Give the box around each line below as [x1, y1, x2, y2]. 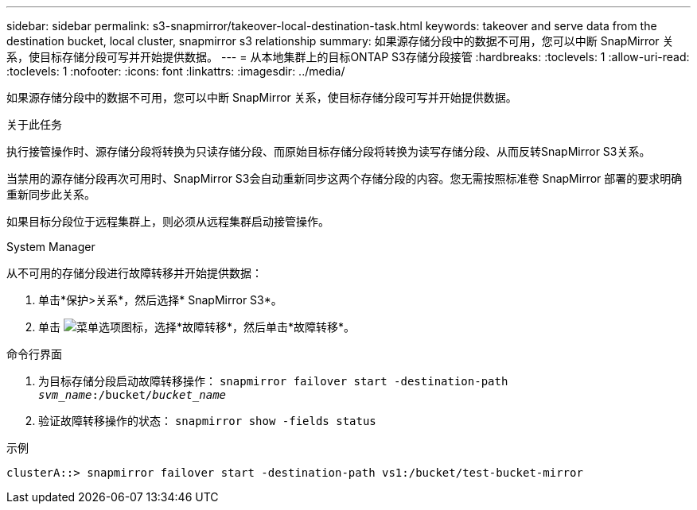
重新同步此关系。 [6, 187, 95, 201]
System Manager [6, 240, 95, 253]
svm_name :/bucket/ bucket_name [38, 388, 227, 401]
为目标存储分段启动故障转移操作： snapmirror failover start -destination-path [38, 374, 508, 388]
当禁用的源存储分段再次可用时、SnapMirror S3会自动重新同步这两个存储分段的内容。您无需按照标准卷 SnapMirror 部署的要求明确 [6, 172, 683, 185]
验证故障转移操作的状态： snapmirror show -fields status [38, 414, 376, 427]
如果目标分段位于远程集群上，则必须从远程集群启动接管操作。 [6, 214, 329, 228]
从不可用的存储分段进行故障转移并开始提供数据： [6, 266, 263, 280]
